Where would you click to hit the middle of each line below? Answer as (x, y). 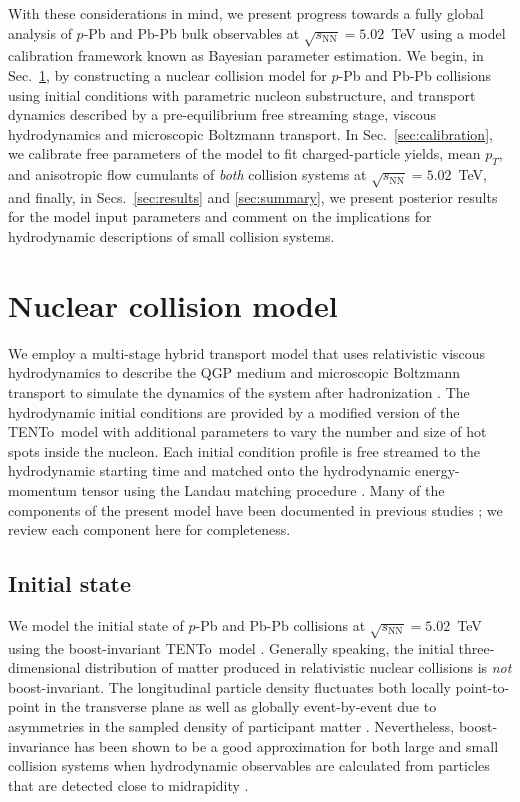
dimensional (44, 667)
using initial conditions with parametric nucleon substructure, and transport (242, 94)
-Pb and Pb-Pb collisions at (280, 624)
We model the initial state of (96, 624)
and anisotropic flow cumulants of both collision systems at (187, 174)
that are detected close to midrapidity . (128, 784)
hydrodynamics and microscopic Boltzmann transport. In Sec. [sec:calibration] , (250, 133)
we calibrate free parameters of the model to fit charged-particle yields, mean (244, 153)
